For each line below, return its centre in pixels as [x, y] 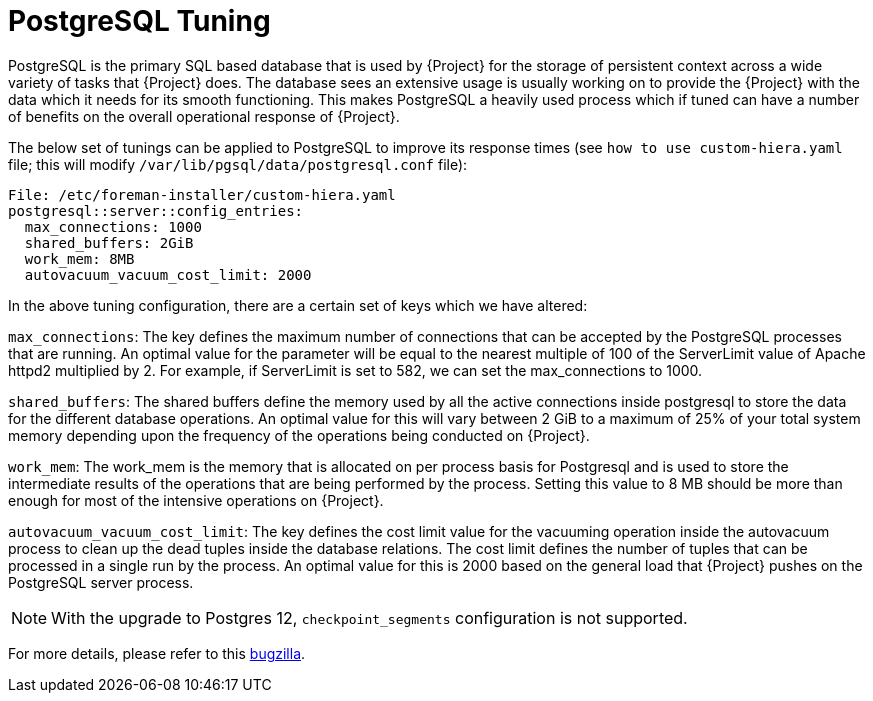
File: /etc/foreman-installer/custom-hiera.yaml [202, 194]
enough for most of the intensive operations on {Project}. [196, 500]
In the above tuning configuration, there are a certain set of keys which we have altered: [298, 305]
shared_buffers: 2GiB [109, 242]
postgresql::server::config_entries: [156, 210]
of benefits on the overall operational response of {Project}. [204, 116]
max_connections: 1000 [113, 226]
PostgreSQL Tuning [139, 21]
